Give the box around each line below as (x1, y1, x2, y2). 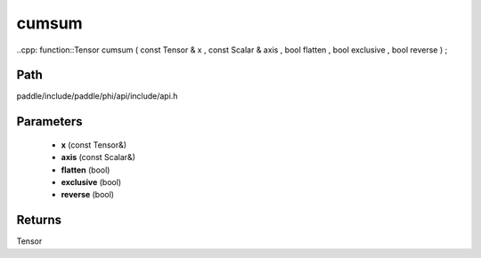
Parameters (16, 114, 83, 129)
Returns (16, 213, 62, 228)
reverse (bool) (61, 189, 115, 200)
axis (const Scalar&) (61, 152, 135, 163)
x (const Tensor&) (61, 139, 127, 150)
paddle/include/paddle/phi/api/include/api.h (16, 91, 178, 101)
